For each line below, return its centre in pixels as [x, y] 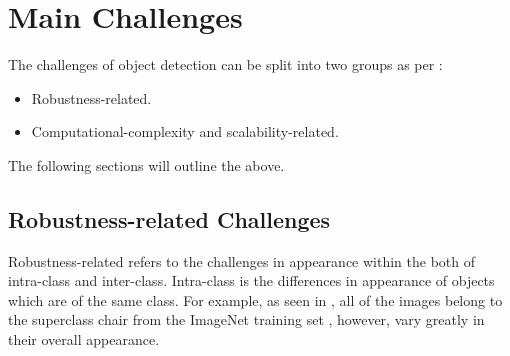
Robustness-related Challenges [169, 218]
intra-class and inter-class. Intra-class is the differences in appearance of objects [251, 280]
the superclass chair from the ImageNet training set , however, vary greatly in [246, 319]
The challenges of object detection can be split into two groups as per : [225, 64]
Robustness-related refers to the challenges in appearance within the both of [242, 260]
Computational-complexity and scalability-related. [185, 131]
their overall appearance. [84, 339]
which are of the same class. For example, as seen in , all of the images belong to [255, 299]
